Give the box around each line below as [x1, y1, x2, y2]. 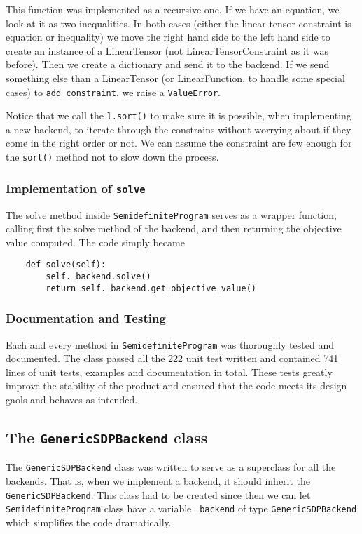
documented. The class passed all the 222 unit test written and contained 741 [6, 351, 339, 366]
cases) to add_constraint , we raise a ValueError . [6, 84, 221, 99]
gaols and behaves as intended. [6, 392, 138, 406]
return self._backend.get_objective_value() [46, 283, 256, 293]
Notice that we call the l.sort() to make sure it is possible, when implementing [6, 108, 351, 123]
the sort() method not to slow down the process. [6, 149, 219, 164]
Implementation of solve [6, 179, 146, 196]
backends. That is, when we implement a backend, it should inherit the [6, 474, 311, 488]
